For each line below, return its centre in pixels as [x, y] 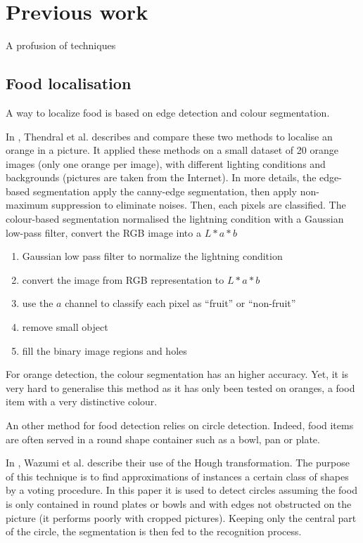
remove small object [65, 327]
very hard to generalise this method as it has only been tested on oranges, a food [180, 387]
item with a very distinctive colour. [82, 401]
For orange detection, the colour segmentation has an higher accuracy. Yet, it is [177, 374]
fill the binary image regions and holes [104, 350]
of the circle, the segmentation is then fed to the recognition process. [154, 531]
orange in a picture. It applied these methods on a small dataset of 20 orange [172, 150]
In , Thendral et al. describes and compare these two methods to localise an [169, 136]
